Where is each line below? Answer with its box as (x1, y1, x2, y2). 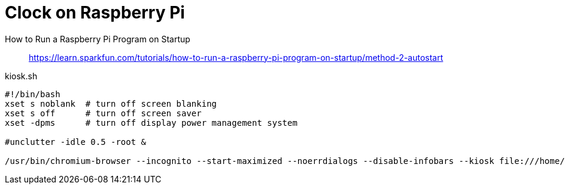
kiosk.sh (5, 70, 38, 81)
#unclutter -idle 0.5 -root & (5, 137, 147, 147)
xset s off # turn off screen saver (5, 108, 202, 118)
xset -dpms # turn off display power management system (5, 117, 297, 128)
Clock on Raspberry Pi (5, 2, 185, 23)
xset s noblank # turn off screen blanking (5, 98, 217, 109)
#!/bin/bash (5, 89, 60, 99)
